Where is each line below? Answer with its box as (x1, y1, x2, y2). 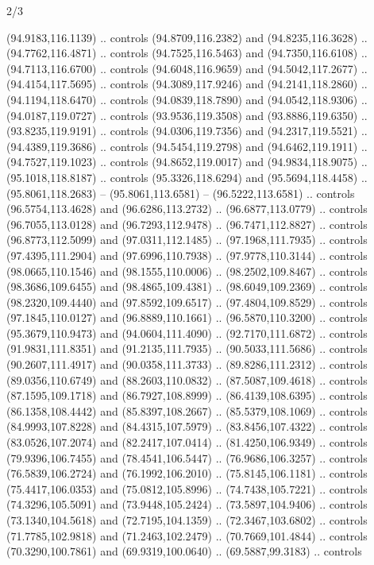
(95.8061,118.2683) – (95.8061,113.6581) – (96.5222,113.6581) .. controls (6, 184, 355, 201)
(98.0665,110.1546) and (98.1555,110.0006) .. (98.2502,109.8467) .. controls (6, 262, 368, 279)
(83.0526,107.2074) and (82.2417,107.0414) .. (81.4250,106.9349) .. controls (6, 434, 368, 451)
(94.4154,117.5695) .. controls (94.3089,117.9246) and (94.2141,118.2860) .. (6, 75, 368, 92)
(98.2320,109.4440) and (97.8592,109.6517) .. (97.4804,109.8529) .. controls (6, 293, 368, 310)
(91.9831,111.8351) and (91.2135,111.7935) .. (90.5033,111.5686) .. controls (6, 340, 368, 357)
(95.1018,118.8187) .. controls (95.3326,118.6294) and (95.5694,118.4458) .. (6, 168, 368, 185)
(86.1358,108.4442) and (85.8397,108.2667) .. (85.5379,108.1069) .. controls (6, 402, 368, 419)
